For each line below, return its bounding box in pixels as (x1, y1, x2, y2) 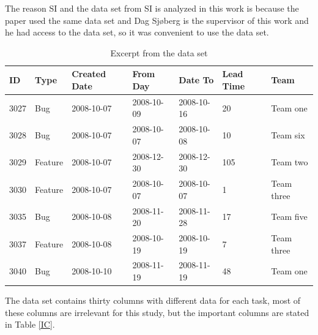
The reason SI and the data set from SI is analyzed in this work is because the (5, 2, 299, 14)
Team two (271, 156, 308, 168)
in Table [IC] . (5, 318, 55, 331)
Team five (271, 210, 308, 223)
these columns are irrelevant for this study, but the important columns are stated (5, 306, 309, 318)
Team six (271, 129, 305, 141)
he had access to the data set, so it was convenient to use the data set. (5, 26, 269, 39)
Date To (179, 73, 214, 86)
